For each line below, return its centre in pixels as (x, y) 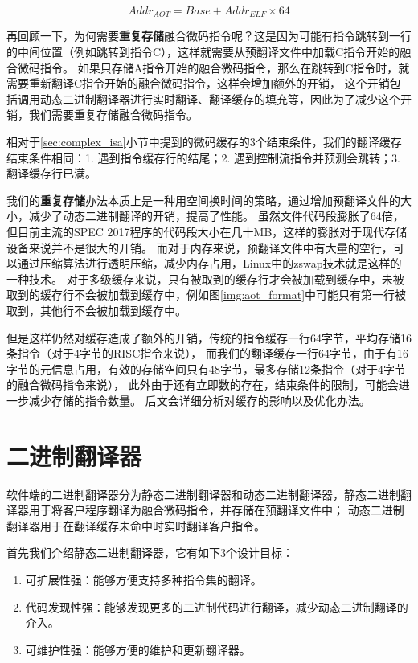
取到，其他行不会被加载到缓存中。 (96, 310)
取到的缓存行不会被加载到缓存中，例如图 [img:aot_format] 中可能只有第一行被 (207, 295)
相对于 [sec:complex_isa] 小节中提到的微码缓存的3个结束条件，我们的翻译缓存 (204, 142)
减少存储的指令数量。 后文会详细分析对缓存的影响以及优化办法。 (199, 400)
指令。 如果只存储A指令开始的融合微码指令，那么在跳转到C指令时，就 (225, 67)
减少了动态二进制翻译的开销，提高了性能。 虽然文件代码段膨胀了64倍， (216, 216)
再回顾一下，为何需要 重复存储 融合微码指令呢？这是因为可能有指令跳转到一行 (209, 36)
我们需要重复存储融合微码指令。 (113, 115)
